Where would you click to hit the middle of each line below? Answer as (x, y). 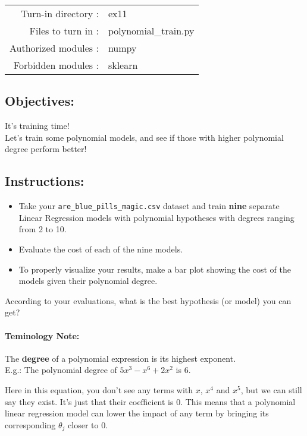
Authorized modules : (54, 48)
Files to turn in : (64, 31)
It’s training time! (37, 126)
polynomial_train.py (151, 31)
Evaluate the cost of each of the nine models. (101, 249)
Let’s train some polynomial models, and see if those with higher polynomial (144, 137)
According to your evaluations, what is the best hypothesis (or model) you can (148, 300)
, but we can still (271, 389)
